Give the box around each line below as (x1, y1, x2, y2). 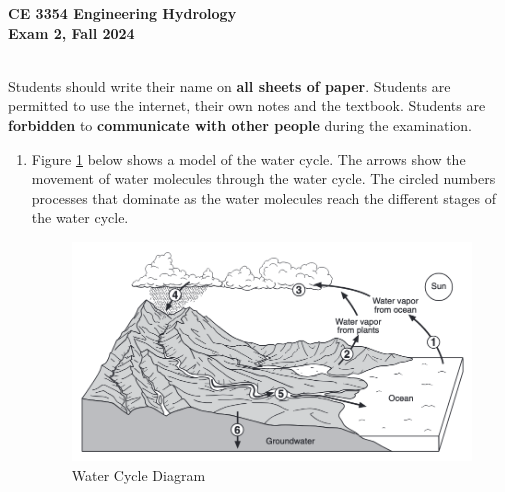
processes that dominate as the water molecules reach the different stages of (31, 187, 496, 208)
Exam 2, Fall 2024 (8, 22, 135, 43)
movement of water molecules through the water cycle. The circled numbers (31, 168, 496, 189)
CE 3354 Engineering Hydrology (8, 3, 237, 23)
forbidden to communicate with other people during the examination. (8, 114, 472, 135)
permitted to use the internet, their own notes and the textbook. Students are (8, 95, 486, 116)
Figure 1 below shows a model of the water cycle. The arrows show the (31, 148, 466, 169)
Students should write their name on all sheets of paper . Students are (8, 75, 451, 96)
